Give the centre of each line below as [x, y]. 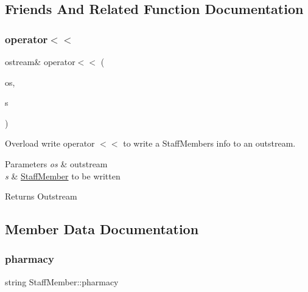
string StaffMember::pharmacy [62, 281]
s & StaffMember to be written [63, 176]
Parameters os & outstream [56, 163]
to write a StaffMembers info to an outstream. [209, 143]
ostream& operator [40, 61]
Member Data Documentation [102, 229]
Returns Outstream [41, 196]
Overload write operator [50, 143]
